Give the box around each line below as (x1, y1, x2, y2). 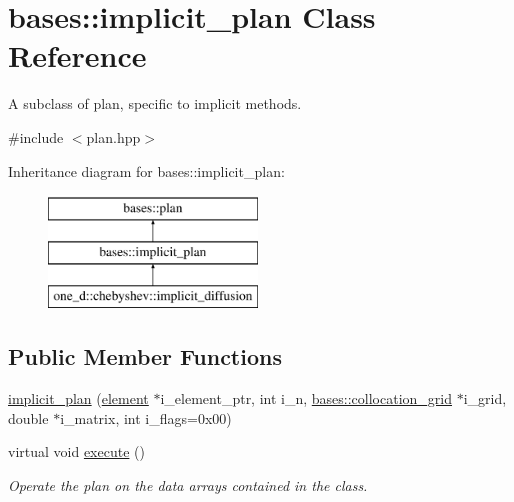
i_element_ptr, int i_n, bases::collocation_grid (160, 388, 453, 409)
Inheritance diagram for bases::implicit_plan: (8, 160, 285, 181)
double (8, 407, 49, 428)
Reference (8, 35, 147, 76)
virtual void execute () (8, 441, 145, 462)
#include (8, 126, 64, 147)
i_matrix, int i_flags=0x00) (60, 407, 232, 428)
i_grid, (463, 388, 507, 409)
